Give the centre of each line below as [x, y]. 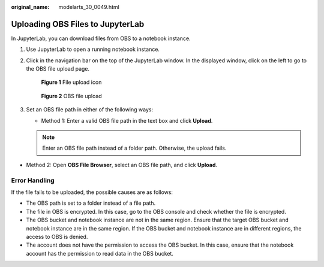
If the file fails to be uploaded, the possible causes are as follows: [92, 192]
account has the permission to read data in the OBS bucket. [100, 253]
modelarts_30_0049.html [89, 7]
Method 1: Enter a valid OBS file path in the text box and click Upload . [127, 120]
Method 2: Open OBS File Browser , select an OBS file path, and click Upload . [122, 165]
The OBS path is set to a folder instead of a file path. [91, 203]
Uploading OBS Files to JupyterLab [78, 24]
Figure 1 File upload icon [71, 82]
